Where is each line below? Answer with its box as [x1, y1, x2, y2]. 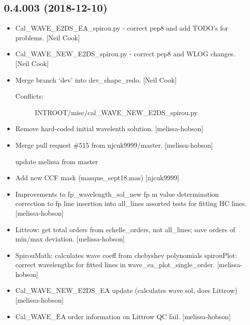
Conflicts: [15, 91, 44, 101]
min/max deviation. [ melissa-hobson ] [15, 234, 125, 244]
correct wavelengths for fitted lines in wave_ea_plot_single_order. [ [15, 259, 219, 270]
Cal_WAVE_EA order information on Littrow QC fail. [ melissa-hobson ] [15, 311, 231, 321]
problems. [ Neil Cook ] [15, 32, 80, 42]
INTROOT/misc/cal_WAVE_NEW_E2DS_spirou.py [34, 107, 198, 117]
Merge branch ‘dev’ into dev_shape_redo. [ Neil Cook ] [15, 74, 177, 85]
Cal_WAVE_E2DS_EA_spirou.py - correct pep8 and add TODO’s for [15, 23, 229, 33]
